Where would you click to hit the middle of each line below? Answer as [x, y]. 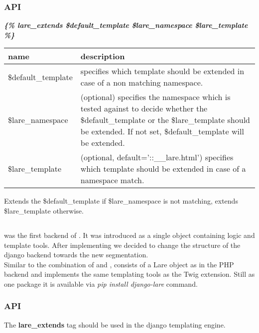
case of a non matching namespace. [142, 83]
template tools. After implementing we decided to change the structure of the [122, 245]
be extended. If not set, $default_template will [162, 131]
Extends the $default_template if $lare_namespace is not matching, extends [121, 201]
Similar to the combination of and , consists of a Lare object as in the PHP [119, 264]
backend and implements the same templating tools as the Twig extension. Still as [129, 274]
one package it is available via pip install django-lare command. [101, 283]
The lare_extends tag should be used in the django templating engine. [115, 324]
